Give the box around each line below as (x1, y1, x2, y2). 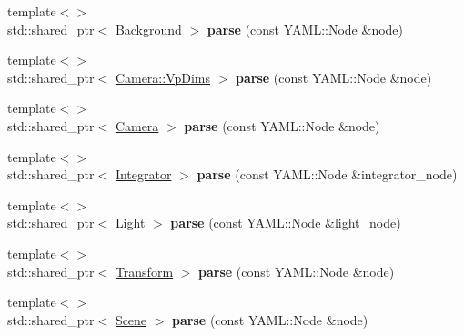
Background (115, 19, 182, 38)
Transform (115, 261, 174, 280)
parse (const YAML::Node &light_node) (170, 213, 401, 232)
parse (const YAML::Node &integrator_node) (197, 165, 458, 184)
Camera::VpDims (115, 67, 211, 87)
